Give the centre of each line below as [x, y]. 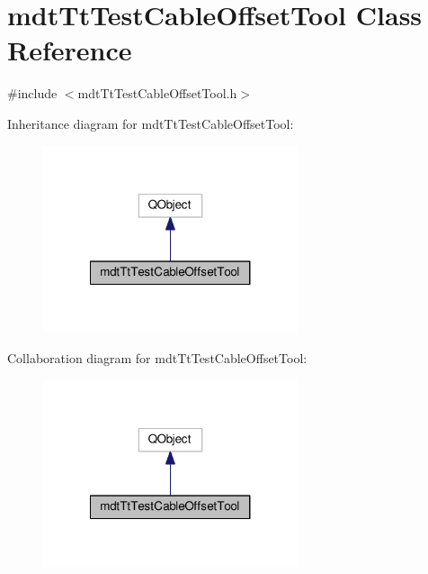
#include [32, 93]
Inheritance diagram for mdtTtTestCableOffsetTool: [151, 123]
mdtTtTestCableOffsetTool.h [157, 93]
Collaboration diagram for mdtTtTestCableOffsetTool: [157, 357]
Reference [70, 50]
